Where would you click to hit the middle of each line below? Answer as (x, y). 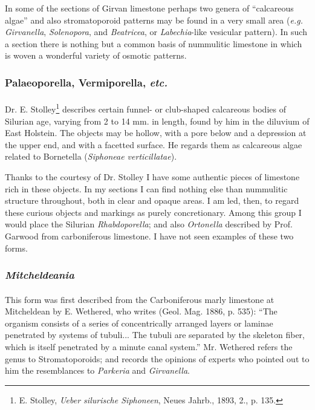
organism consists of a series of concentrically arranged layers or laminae (139, 323)
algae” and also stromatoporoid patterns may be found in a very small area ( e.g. (154, 20)
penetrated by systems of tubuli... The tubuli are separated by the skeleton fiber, (155, 335)
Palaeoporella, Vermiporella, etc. (86, 82)
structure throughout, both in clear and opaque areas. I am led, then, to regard (152, 200)
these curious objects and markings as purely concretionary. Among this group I (153, 212)
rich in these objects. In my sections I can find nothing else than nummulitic (146, 188)
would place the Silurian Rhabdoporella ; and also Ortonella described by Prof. (149, 224)
